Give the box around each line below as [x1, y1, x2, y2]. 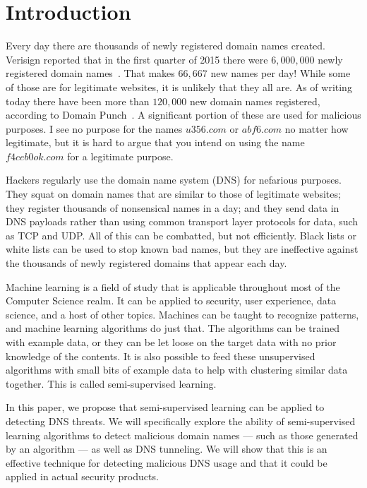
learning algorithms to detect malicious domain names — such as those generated [6, 427, 359, 442]
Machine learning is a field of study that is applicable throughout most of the [6, 279, 340, 294]
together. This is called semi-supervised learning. [6, 376, 217, 391]
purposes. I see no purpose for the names [6, 121, 183, 136]
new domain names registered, [190, 93, 320, 108]
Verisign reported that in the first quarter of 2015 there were [6, 52, 268, 66]
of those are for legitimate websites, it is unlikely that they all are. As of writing [6, 79, 352, 94]
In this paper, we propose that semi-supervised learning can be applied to [6, 400, 325, 415]
